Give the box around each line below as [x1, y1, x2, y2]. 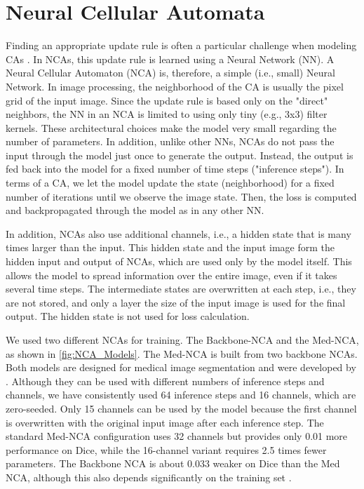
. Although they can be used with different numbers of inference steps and [6, 373, 325, 388]
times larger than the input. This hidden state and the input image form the [6, 240, 335, 255]
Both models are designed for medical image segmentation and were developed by [6, 360, 356, 375]
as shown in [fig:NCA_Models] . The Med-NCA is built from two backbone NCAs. [6, 346, 358, 361]
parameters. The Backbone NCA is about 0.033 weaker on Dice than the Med [6, 456, 340, 471]
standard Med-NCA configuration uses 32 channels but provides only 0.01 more [6, 429, 348, 443]
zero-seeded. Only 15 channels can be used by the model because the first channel [6, 401, 357, 415]
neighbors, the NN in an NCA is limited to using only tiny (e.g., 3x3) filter [6, 107, 328, 121]
